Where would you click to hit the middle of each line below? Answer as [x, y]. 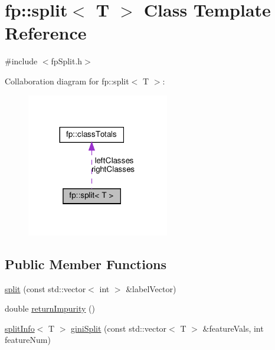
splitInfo [20, 328]
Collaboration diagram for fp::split [67, 81]
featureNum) [28, 340]
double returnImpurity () [50, 308]
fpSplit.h [67, 61]
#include [21, 61]
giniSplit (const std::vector [119, 328]
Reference [46, 33]
